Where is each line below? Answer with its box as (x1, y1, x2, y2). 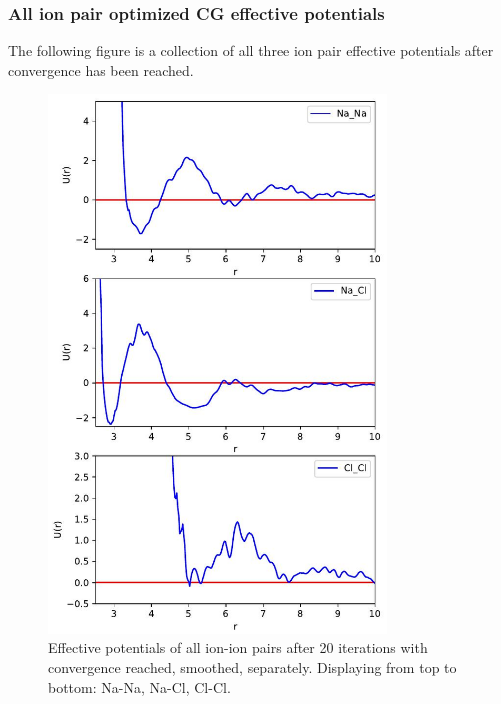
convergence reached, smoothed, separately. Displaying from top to (48, 656, 457, 677)
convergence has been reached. (8, 59, 194, 80)
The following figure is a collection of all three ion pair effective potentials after (8, 40, 494, 61)
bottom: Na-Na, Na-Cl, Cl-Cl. (48, 676, 231, 697)
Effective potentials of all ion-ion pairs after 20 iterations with (48, 637, 428, 658)
